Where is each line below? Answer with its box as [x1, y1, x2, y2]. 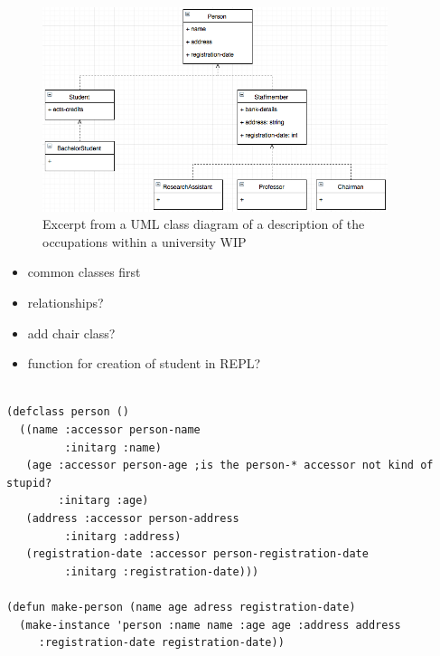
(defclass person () [6, 405, 130, 419]
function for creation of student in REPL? [27, 354, 261, 373]
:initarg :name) [64, 441, 162, 454]
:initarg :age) [58, 494, 149, 508]
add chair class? [27, 323, 116, 342]
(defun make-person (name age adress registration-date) [6, 600, 356, 613]
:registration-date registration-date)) [38, 636, 285, 650]
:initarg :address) [64, 529, 182, 543]
